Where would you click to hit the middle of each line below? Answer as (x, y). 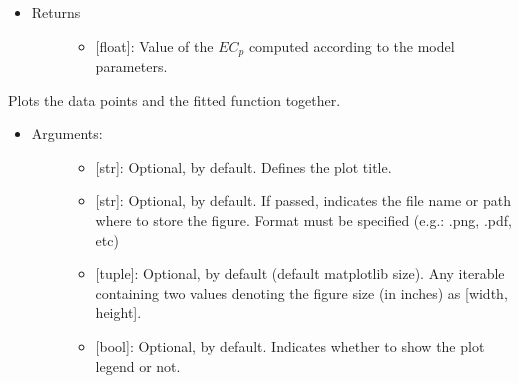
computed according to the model (351, 45)
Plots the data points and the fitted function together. (174, 99)
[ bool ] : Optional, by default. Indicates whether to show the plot (290, 345)
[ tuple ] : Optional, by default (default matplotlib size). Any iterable (300, 273)
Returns (56, 12)
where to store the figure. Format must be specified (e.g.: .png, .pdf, (303, 220)
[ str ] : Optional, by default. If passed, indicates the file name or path (303, 200)
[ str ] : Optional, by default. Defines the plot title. (243, 166)
